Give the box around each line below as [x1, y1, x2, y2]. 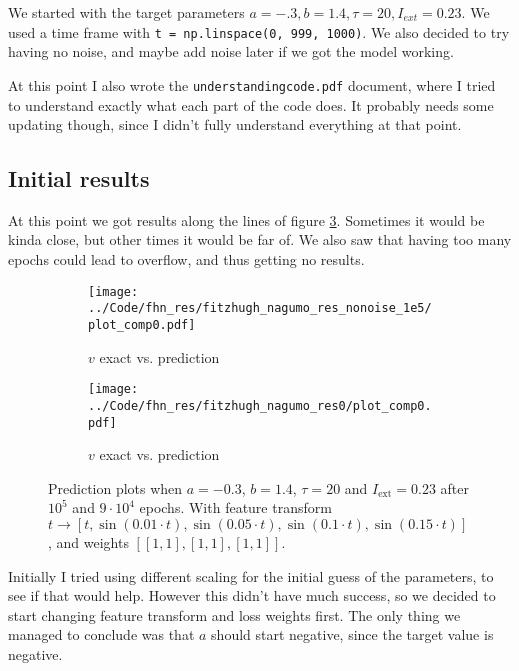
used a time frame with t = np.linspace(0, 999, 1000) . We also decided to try [8, 21, 510, 42]
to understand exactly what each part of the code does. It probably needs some [8, 94, 494, 115]
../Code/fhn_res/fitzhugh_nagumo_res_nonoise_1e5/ [88, 301, 432, 316]
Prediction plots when [48, 477, 183, 498]
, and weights [48, 531, 129, 552]
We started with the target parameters [8, 2, 245, 22]
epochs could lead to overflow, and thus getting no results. [8, 249, 365, 270]
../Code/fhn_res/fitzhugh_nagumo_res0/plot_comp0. [88, 398, 432, 413]
